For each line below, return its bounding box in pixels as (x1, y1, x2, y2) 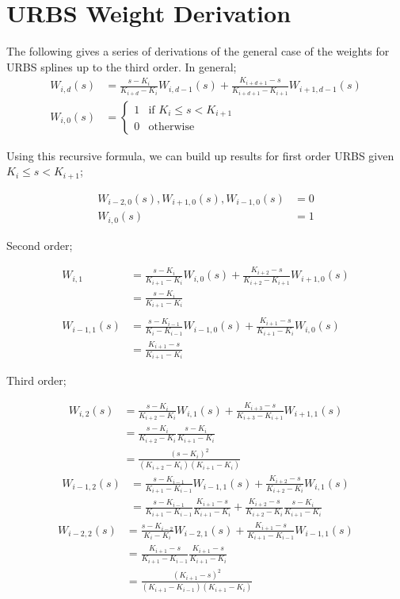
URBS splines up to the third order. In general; (6, 58, 237, 75)
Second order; (6, 236, 73, 253)
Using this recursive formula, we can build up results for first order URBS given (6, 147, 394, 163)
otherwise (148, 121, 195, 133)
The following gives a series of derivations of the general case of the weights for (6, 43, 390, 60)
